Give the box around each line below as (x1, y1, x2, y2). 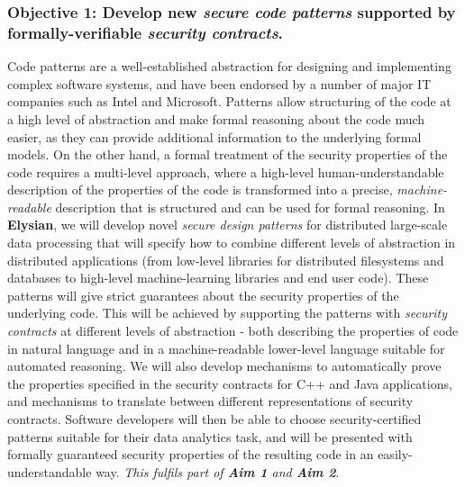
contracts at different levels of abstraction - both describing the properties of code (7, 321, 459, 340)
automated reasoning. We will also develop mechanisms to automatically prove (7, 356, 442, 375)
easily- (378, 445, 413, 464)
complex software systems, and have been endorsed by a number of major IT (7, 74, 432, 93)
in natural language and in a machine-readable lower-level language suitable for (7, 338, 445, 357)
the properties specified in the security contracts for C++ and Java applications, (7, 374, 452, 392)
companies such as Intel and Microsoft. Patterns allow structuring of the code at (7, 92, 451, 111)
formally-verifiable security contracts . (7, 21, 283, 43)
